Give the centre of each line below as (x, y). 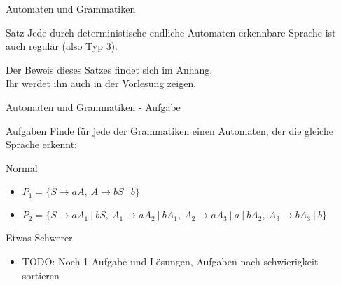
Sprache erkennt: (41, 144)
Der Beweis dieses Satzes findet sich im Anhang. (109, 69)
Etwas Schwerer (39, 238)
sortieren (41, 275)
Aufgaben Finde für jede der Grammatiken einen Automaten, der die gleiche (169, 130)
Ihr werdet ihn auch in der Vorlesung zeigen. (101, 83)
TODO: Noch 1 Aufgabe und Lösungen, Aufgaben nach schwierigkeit (170, 261)
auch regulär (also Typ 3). (62, 46)
